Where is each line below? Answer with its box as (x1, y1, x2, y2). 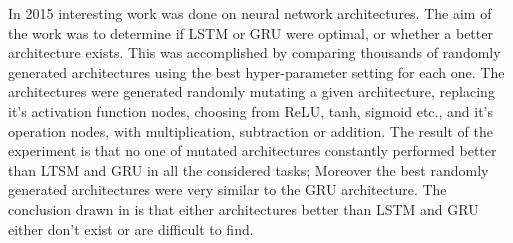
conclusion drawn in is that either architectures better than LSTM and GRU (8, 198, 479, 219)
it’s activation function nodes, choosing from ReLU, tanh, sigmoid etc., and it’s (8, 100, 494, 121)
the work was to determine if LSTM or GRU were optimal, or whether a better (8, 22, 493, 43)
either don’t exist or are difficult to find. (8, 218, 254, 239)
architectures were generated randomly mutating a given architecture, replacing (8, 81, 495, 102)
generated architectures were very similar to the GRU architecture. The (8, 179, 447, 200)
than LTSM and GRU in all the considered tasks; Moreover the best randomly (8, 159, 489, 180)
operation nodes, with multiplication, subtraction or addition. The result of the (8, 120, 494, 141)
